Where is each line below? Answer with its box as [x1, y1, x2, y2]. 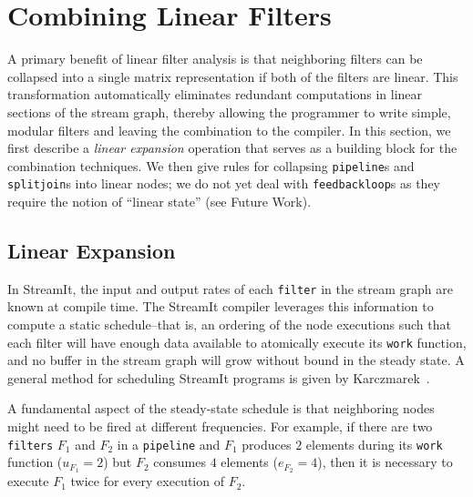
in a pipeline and [117, 434, 221, 453]
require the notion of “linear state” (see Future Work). [7, 192, 312, 210]
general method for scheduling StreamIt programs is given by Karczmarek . [7, 368, 430, 387]
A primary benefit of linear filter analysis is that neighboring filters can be [7, 49, 423, 68]
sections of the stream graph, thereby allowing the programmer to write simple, [7, 102, 451, 121]
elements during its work [305, 434, 443, 453]
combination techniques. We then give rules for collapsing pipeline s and [7, 156, 415, 175]
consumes [153, 452, 206, 472]
